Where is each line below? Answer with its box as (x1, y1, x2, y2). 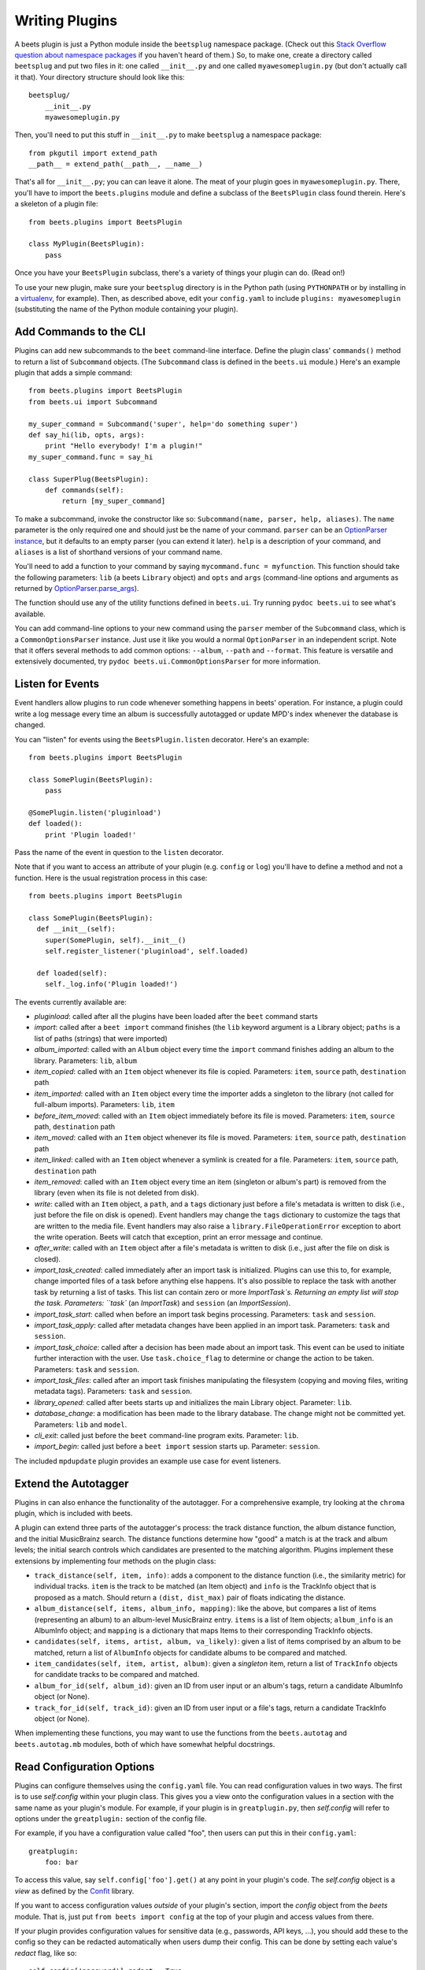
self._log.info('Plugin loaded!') (44, 979, 179, 989)
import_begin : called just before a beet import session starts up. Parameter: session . (34, 1442, 320, 1451)
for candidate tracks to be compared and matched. (34, 1670, 200, 1679)
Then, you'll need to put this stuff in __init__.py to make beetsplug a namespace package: (14, 130, 322, 139)
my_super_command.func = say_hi (28, 452, 153, 461)
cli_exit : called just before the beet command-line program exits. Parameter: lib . (34, 1430, 299, 1440)
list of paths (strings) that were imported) (34, 1033, 168, 1043)
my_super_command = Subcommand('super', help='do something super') (28, 419, 298, 429)
